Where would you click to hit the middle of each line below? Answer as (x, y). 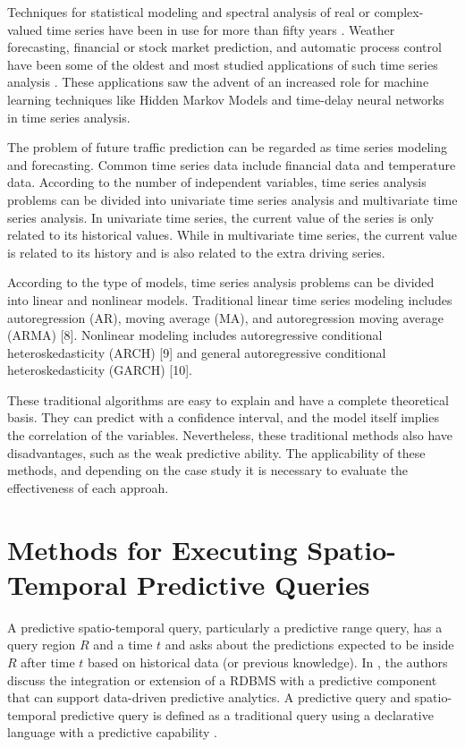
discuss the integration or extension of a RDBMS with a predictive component (222, 679)
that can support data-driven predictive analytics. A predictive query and (209, 697)
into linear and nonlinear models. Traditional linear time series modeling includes (230, 299)
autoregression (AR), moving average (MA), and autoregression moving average (225, 317)
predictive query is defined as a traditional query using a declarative (247, 714)
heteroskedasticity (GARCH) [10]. (100, 370)
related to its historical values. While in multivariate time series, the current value (232, 235)
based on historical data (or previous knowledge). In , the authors (268, 662)
